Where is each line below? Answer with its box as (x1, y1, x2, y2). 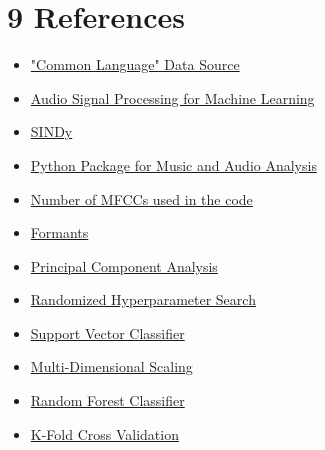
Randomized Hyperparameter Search (30, 289, 256, 310)
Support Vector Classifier (30, 322, 185, 343)
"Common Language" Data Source (30, 54, 240, 75)
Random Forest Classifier (30, 390, 185, 411)
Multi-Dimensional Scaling (30, 356, 193, 377)
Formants (30, 222, 89, 243)
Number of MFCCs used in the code (30, 188, 253, 209)
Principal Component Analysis (30, 255, 218, 276)
